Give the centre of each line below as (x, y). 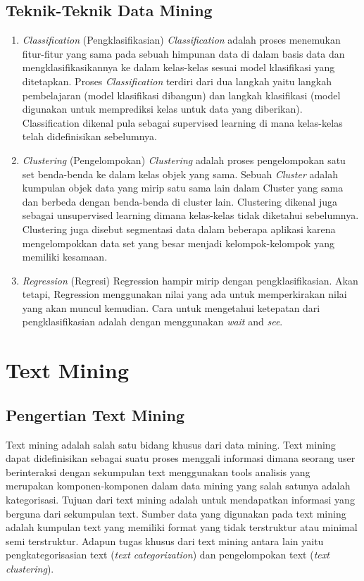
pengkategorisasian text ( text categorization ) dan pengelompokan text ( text (168, 555)
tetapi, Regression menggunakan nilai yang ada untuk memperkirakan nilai (184, 294)
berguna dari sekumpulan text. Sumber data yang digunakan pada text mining (176, 513)
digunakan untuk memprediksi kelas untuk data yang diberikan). (162, 109)
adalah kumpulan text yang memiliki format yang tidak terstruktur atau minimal (182, 527)
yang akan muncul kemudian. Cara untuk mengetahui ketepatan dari (171, 307)
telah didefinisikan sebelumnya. (89, 136)
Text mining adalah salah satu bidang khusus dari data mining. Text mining (171, 444)
